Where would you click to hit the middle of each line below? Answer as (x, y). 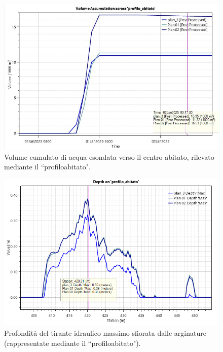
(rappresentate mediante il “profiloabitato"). (72, 343)
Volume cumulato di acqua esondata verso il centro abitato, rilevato (109, 156)
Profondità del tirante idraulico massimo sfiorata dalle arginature (105, 333)
